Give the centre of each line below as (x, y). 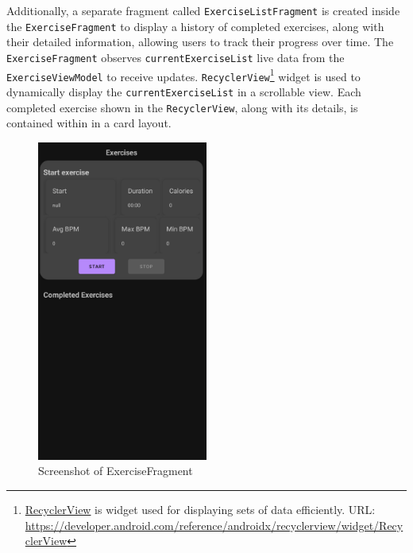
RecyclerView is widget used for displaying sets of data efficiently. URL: (200, 510)
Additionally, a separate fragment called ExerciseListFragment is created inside (203, 10)
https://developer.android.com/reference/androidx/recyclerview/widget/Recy (214, 525)
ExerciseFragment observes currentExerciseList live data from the (176, 57)
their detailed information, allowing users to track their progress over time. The (200, 42)
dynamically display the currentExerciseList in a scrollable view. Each (184, 91)
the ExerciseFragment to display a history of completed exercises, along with (195, 26)
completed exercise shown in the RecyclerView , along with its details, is (182, 107)
